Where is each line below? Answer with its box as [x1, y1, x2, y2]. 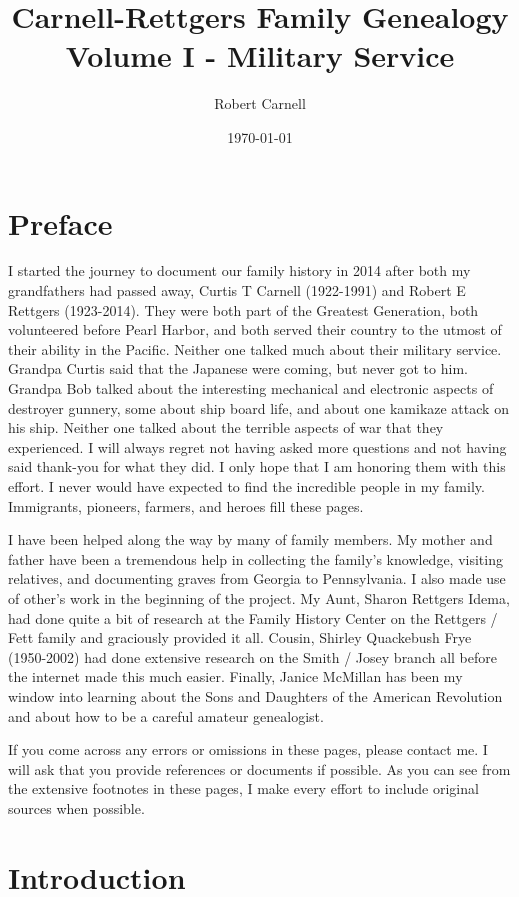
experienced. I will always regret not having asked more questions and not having [8, 436, 507, 457]
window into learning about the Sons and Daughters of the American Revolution [8, 685, 503, 706]
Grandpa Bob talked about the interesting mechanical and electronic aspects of [8, 378, 494, 398]
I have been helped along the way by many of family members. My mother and [8, 529, 493, 550]
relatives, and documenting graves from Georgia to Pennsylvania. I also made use [8, 568, 506, 589]
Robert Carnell [214, 93, 306, 114]
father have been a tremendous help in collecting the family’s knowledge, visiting [8, 548, 503, 569]
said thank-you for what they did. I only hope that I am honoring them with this [8, 456, 506, 477]
